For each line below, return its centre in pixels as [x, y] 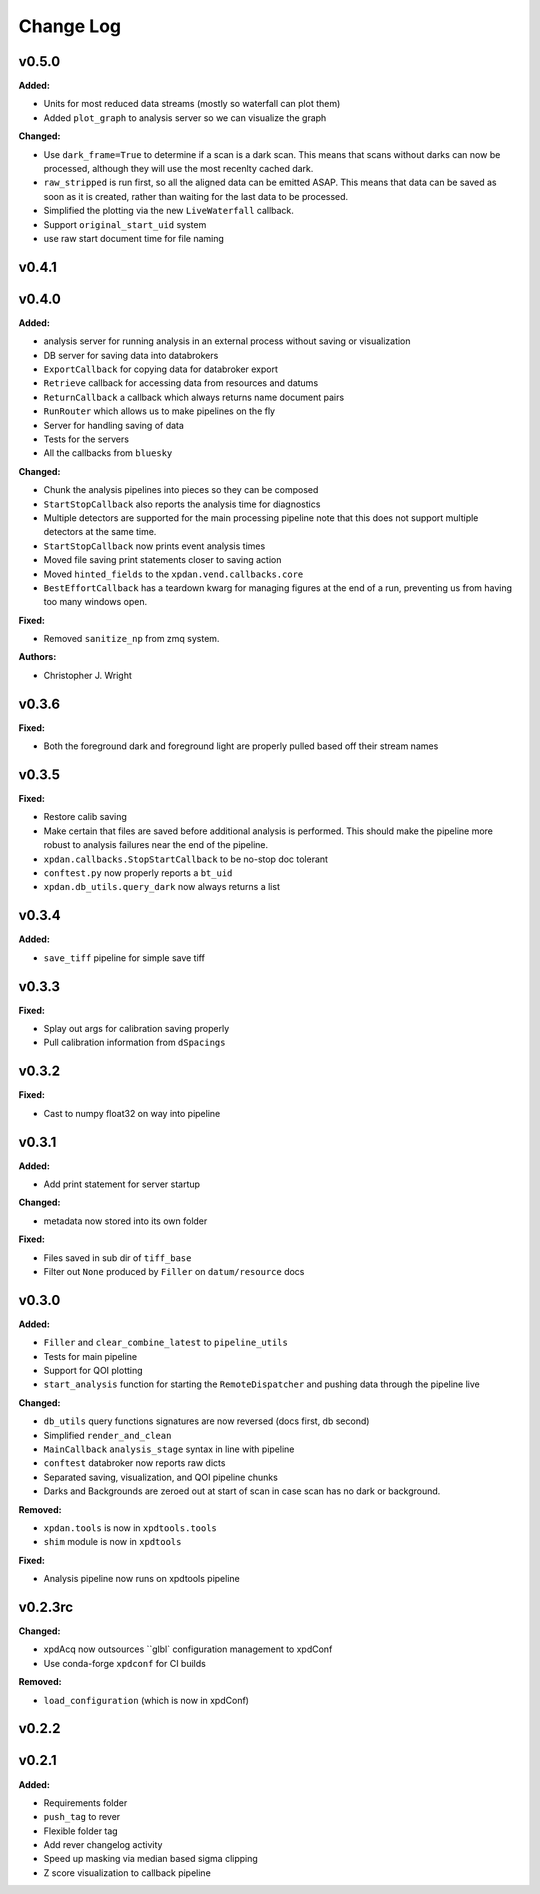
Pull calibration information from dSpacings [134, 1042]
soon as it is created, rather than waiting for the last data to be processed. [196, 196]
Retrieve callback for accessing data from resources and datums [181, 383]
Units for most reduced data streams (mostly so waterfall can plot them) [192, 104]
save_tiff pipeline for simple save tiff [124, 957]
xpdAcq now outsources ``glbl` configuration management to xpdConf [188, 1649]
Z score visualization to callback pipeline [127, 1872]
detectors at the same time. [100, 532]
